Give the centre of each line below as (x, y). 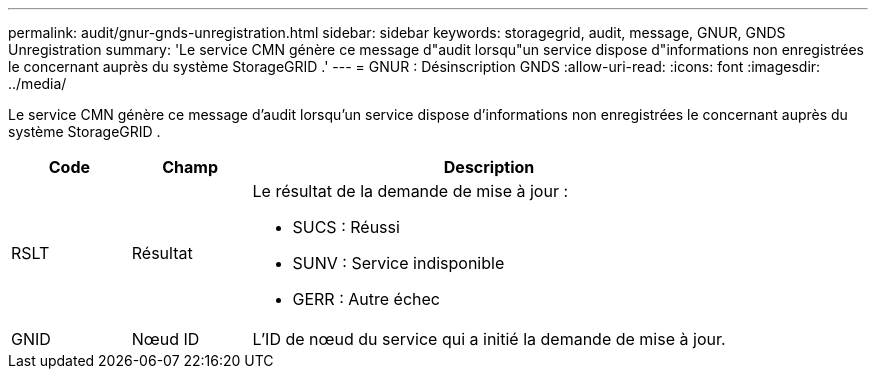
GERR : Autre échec (366, 299)
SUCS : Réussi (346, 227)
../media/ (37, 83)
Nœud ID (165, 339)
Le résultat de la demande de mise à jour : (410, 191)
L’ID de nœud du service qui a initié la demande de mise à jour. (489, 339)
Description (489, 167)
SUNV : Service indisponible (398, 263)
